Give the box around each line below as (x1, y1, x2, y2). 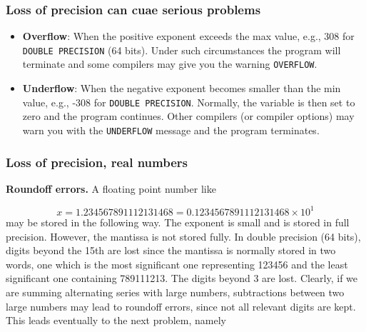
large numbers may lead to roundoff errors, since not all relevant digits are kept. (6, 298, 356, 313)
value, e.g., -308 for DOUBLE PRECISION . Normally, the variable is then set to (22, 94, 355, 109)
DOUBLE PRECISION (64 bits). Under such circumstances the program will (22, 42, 341, 57)
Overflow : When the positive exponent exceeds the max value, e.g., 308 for (22, 29, 355, 44)
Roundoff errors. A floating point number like (6, 181, 216, 196)
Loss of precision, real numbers (6, 153, 188, 171)
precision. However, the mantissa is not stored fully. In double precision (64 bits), (6, 228, 361, 243)
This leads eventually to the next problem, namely (6, 313, 226, 328)
